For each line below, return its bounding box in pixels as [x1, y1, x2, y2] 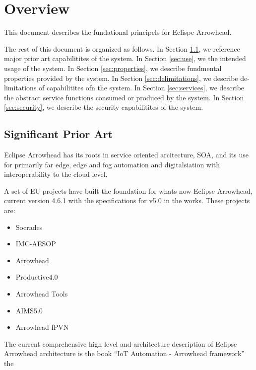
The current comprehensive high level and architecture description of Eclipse [4, 338, 237, 349]
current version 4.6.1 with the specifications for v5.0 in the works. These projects [4, 195, 250, 206]
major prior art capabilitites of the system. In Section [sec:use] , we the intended [4, 53, 246, 64]
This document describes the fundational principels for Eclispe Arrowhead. [4, 27, 232, 37]
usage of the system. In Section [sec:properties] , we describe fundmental [4, 63, 222, 73]
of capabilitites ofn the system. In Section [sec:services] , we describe [39, 82, 245, 93]
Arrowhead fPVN [15, 322, 69, 332]
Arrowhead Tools [15, 289, 68, 299]
